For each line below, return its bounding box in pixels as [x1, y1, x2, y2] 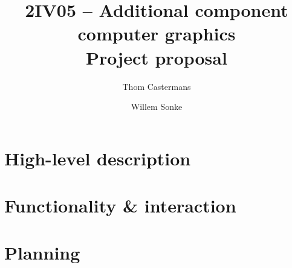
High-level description [4, 145, 191, 170]
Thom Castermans [122, 80, 191, 92]
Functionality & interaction [4, 193, 236, 218]
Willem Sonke [131, 100, 183, 113]
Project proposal [86, 45, 227, 69]
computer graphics [77, 21, 236, 46]
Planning [4, 240, 80, 265]
